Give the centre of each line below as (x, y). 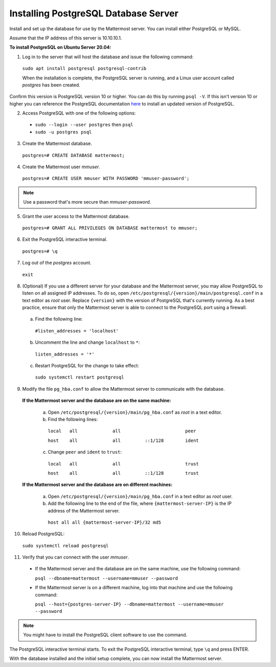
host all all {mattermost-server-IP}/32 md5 (105, 522)
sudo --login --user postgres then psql (84, 125)
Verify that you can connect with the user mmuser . (76, 557)
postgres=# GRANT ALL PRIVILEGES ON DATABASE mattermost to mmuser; (110, 228)
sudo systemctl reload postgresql (65, 546)
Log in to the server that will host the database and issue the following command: (108, 57)
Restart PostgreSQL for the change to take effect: (87, 366)
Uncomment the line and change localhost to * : (87, 342)
